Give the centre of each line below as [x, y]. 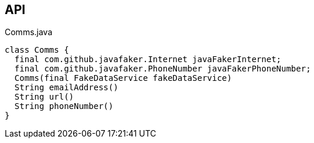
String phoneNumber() [64, 106]
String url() [44, 97]
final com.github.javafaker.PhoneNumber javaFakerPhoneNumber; [163, 69]
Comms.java [29, 32]
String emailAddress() [66, 88]
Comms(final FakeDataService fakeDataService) [123, 78]
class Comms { [37, 50]
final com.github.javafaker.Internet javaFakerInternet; [148, 59]
